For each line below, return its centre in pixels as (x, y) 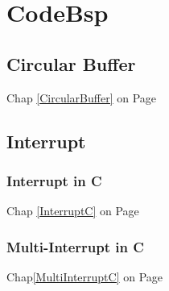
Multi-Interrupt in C (75, 246)
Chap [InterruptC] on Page (73, 211)
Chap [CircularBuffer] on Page (82, 97)
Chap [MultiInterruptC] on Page (84, 276)
